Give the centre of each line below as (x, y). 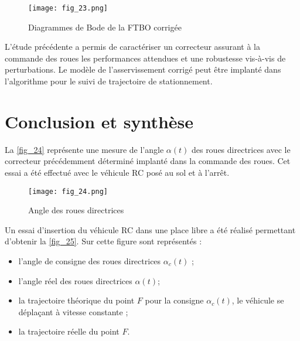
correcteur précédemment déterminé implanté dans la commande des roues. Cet (148, 161)
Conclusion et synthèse (99, 121)
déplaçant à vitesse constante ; (73, 311)
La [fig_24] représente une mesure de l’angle (84, 149)
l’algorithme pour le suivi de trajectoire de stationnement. (109, 81)
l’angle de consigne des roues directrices (90, 260)
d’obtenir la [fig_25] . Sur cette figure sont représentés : (103, 241)
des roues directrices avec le (241, 149)
